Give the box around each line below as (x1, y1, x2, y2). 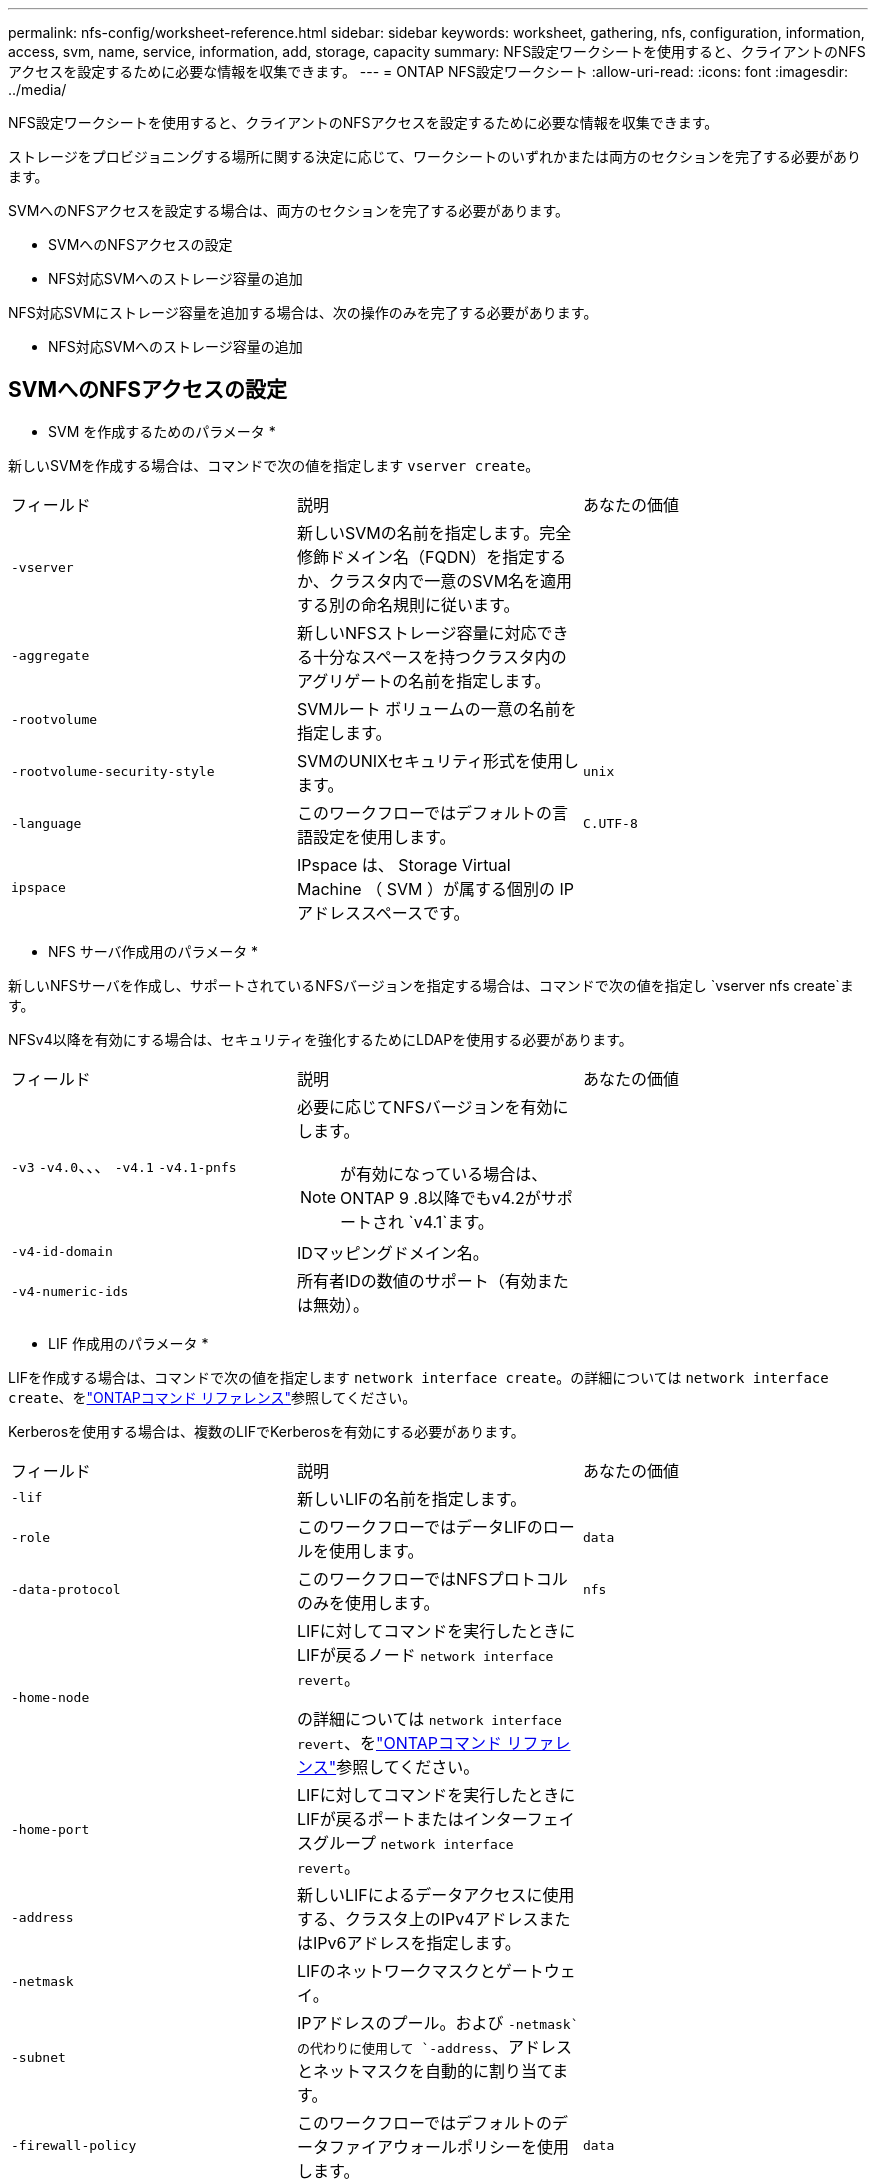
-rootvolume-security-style (11, 764, 215, 780)
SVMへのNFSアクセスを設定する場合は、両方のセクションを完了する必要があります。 (8, 202, 569, 219)
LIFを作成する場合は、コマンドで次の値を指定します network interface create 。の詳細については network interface (8, 1368, 829, 1386)
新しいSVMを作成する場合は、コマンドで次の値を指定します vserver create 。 (8, 456, 540, 474)
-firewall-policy (11, 2138, 137, 2154)
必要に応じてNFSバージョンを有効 (296, 1096, 553, 1117)
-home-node (11, 1690, 90, 1706)
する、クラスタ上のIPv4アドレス (296, 1908, 539, 1929)
